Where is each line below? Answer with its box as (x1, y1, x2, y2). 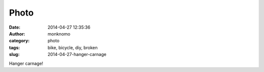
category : (9, 38, 30, 44)
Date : (9, 24, 21, 30)
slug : (9, 52, 20, 57)
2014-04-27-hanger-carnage (47, 52, 107, 57)
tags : (9, 44, 20, 51)
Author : (9, 31, 25, 36)
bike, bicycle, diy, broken (47, 44, 98, 51)
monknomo (47, 31, 70, 36)
